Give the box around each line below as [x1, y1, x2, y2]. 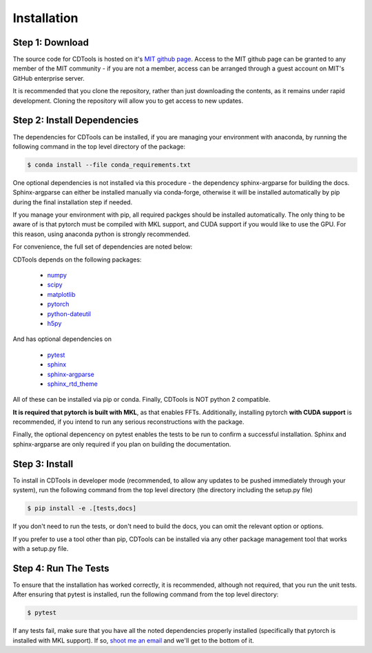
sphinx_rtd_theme [47, 380, 98, 388]
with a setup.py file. [12, 544, 69, 552]
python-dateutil [47, 309, 92, 318]
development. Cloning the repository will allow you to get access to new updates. [12, 97, 244, 105]
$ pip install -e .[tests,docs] [27, 505, 137, 512]
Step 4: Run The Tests [12, 563, 110, 574]
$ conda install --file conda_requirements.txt [27, 161, 191, 168]
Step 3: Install [12, 458, 74, 469]
